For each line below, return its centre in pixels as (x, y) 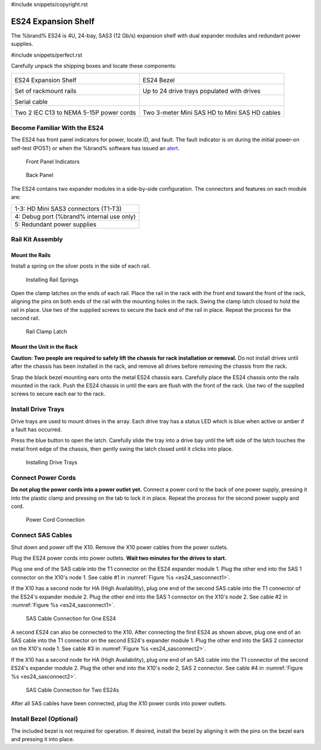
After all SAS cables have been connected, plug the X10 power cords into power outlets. (119, 703)
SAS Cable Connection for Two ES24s (72, 690)
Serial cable (31, 102)
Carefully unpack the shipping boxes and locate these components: (94, 66)
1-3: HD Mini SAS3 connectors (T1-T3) (68, 209)
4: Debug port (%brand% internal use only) (75, 216)
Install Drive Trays (38, 410)
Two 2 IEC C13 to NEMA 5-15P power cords (75, 113)
